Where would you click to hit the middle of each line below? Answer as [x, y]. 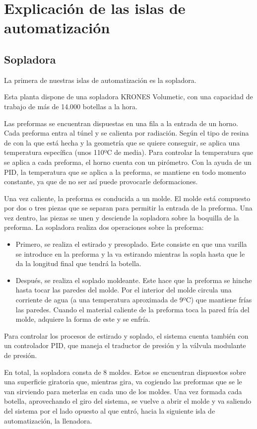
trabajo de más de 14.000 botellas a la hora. [71, 106]
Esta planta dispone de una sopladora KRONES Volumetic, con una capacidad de [128, 97]
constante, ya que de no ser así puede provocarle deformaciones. [101, 181]
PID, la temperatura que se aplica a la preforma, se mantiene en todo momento [125, 172]
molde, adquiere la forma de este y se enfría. [83, 319]
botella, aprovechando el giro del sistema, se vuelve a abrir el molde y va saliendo [128, 401]
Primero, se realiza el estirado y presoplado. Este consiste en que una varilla [131, 244]
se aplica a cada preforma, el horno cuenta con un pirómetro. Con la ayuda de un [128, 162]
